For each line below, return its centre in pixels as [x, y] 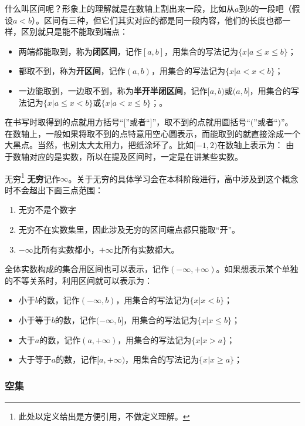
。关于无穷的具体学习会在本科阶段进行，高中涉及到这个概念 [183, 178]
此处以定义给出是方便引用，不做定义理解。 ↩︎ [104, 416]
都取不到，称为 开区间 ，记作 [72, 71]
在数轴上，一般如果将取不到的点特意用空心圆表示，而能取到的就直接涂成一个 [152, 133]
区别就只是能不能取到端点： [74, 31]
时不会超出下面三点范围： [54, 189]
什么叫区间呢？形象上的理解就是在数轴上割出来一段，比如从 [120, 8]
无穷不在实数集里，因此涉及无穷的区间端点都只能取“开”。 [129, 229]
